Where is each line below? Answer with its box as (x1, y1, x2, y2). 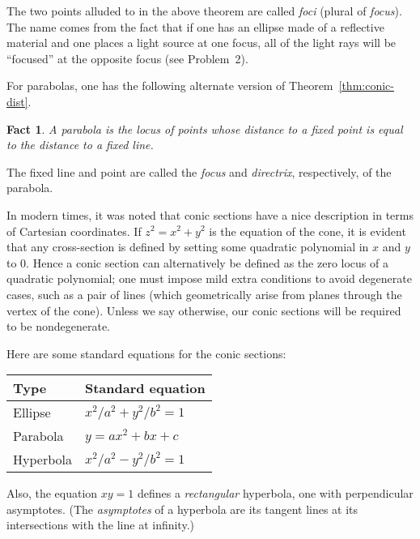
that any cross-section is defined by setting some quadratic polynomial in (6, 238, 369, 255)
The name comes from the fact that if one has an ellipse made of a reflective (6, 18, 384, 35)
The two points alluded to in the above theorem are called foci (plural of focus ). (6, 2, 402, 19)
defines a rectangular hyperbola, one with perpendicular (137, 485, 414, 502)
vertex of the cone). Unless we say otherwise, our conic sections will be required (6, 302, 401, 319)
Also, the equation (6, 485, 98, 502)
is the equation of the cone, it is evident (209, 222, 406, 239)
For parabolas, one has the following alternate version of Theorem (6, 77, 333, 94)
